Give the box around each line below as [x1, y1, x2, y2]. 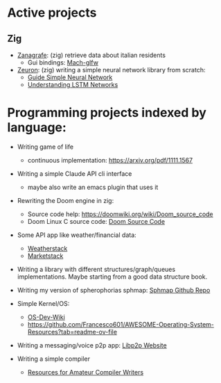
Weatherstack [27, 244, 68, 252]
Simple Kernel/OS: [17, 299, 70, 307]
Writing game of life [17, 142, 74, 151]
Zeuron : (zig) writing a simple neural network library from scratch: [17, 66, 206, 74]
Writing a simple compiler [17, 355, 91, 363]
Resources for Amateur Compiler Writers [27, 368, 144, 376]
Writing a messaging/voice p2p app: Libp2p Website [17, 341, 168, 349]
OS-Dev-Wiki [27, 313, 66, 321]
